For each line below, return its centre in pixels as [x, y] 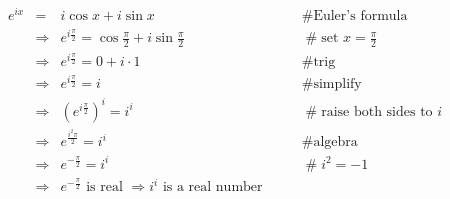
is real [104, 187]
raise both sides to [377, 111]
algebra [335, 142]
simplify [337, 84]
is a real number [212, 187]
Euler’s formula [360, 16]
